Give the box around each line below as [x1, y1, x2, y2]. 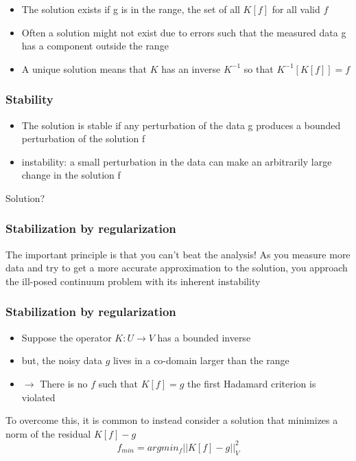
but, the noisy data [21, 353, 102, 368]
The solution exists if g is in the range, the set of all [21, 2, 240, 16]
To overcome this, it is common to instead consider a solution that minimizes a [5, 413, 338, 427]
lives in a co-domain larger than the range [112, 353, 289, 368]
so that [244, 61, 274, 76]
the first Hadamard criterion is [187, 376, 316, 390]
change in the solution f [21, 168, 121, 182]
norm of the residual [5, 426, 91, 440]
